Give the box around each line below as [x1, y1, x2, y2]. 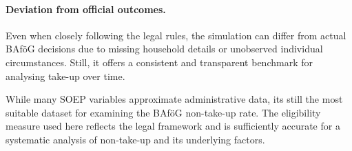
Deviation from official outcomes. [6, 1, 166, 16]
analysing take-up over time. [6, 68, 125, 83]
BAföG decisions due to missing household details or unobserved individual [6, 41, 323, 56]
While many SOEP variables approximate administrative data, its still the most [6, 92, 343, 106]
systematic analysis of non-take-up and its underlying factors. [6, 132, 265, 146]
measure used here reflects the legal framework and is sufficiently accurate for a [6, 119, 340, 133]
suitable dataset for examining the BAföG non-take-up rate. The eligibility [6, 105, 321, 119]
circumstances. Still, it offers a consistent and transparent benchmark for [6, 54, 313, 69]
